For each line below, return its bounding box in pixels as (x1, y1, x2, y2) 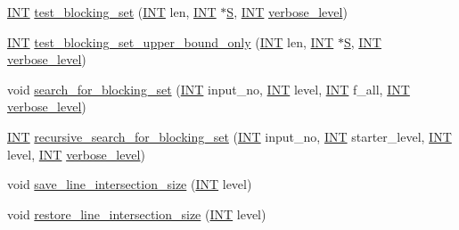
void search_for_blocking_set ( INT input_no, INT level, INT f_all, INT (7, 79, 410, 98)
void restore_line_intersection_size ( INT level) (7, 204, 266, 223)
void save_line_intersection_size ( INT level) (7, 175, 252, 193)
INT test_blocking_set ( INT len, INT (7, 3, 217, 21)
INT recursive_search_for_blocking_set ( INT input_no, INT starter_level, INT (7, 127, 452, 145)
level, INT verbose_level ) (7, 144, 145, 163)
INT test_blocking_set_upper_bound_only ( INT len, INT (7, 32, 334, 51)
